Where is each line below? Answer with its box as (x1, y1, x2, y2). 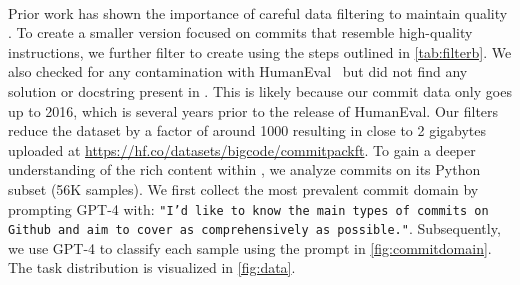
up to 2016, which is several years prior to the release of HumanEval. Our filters (8, 100, 499, 121)
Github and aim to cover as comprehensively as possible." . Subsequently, (8, 218, 501, 239)
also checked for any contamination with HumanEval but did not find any (8, 61, 468, 82)
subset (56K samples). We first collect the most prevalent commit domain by (8, 178, 479, 199)
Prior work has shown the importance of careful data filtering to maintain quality (8, 2, 508, 23)
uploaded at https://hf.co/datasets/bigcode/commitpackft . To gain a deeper (8, 139, 476, 160)
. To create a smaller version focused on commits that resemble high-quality (8, 22, 473, 43)
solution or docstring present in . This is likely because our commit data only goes (8, 80, 512, 101)
